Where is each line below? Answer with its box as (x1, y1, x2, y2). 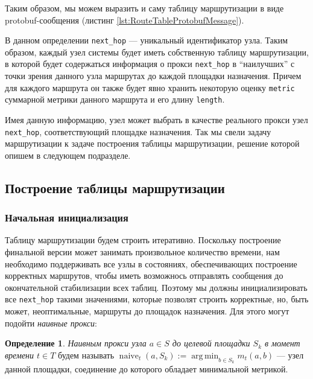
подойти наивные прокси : (5, 316, 97, 329)
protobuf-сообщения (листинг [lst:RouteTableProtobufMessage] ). (5, 13, 244, 26)
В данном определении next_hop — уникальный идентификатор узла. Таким (5, 34, 288, 46)
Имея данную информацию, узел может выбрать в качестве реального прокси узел (5, 113, 308, 126)
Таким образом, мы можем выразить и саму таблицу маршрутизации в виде (5, 2, 284, 14)
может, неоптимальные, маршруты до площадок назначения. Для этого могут (5, 305, 289, 317)
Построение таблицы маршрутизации (5, 178, 225, 197)
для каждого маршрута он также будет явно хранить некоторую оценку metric (5, 81, 295, 94)
